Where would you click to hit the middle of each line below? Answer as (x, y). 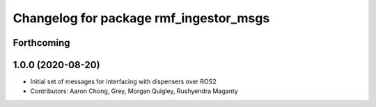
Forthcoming (41, 43)
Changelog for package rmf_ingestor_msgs (141, 18)
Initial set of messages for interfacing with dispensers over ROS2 (123, 82)
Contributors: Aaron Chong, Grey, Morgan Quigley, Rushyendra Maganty (134, 91)
